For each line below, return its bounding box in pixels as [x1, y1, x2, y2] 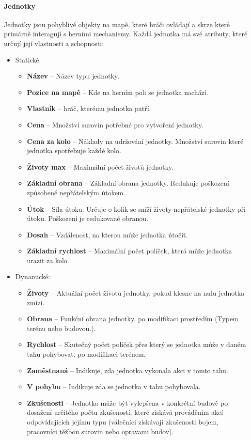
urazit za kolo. [27, 255, 69, 265]
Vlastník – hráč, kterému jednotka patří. [27, 103, 151, 113]
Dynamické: [15, 271, 50, 282]
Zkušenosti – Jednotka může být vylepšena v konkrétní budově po [27, 397, 228, 408]
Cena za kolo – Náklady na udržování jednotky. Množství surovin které [27, 136, 244, 146]
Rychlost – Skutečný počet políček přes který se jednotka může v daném [27, 339, 246, 349]
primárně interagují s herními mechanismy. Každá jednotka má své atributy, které [4, 29, 248, 39]
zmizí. [27, 297, 45, 307]
